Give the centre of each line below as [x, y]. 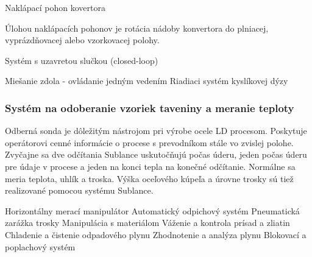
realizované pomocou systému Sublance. [79, 190]
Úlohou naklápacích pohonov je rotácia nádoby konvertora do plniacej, [137, 28]
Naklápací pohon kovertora [55, 7]
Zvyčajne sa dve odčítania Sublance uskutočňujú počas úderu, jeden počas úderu [156, 154]
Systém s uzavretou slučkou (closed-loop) [82, 60]
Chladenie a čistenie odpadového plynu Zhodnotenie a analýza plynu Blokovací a [156, 234]
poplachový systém [40, 246]
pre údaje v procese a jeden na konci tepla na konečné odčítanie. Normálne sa [150, 166]
